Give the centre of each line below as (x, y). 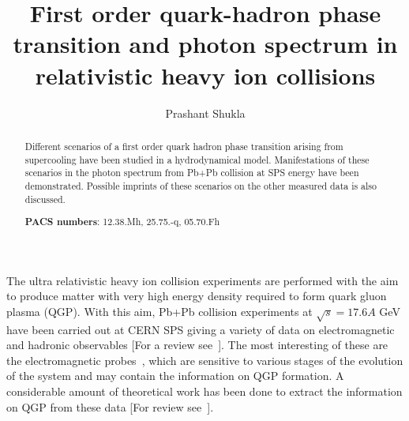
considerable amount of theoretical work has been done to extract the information (204, 391)
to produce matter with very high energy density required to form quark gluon (197, 296)
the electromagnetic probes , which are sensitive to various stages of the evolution (205, 360)
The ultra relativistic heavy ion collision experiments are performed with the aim (203, 280)
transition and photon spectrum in (205, 44)
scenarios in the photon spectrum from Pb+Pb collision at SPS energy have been (192, 173)
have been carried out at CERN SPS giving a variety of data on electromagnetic (201, 329)
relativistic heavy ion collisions (205, 75)
